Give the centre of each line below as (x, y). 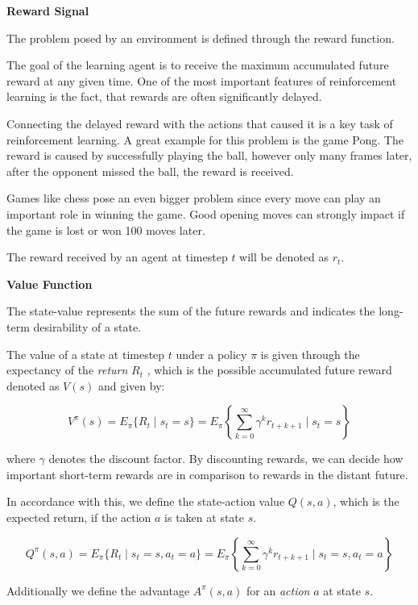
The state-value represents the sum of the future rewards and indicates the (191, 311)
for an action (278, 590)
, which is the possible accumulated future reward (269, 370)
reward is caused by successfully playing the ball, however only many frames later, (209, 155)
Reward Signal (48, 10)
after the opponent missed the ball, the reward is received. (150, 171)
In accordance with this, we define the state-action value (146, 501)
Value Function (50, 284)
